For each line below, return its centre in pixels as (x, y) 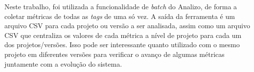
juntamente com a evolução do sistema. (63, 63)
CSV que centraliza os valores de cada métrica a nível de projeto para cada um (123, 35)
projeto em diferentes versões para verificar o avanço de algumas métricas (115, 54)
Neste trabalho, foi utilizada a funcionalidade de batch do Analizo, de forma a (121, 6)
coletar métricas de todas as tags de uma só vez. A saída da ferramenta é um (120, 16)
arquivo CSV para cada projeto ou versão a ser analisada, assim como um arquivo (127, 26)
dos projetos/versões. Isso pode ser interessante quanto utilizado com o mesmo (122, 45)
